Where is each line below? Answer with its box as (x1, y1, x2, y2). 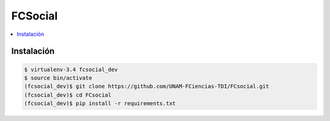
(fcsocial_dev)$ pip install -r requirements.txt (24, 100, 176, 107)
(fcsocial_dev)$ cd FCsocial (24, 91, 112, 99)
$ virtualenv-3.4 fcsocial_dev (24, 66, 119, 73)
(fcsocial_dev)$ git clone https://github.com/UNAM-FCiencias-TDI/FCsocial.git (24, 83, 269, 90)
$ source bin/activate (24, 74, 92, 81)
